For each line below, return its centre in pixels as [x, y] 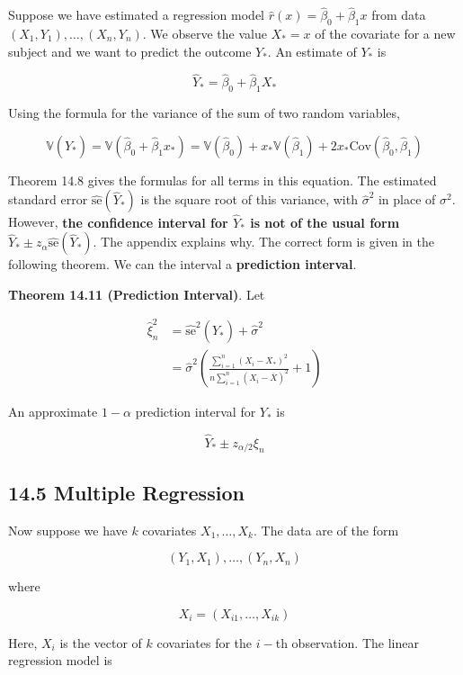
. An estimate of [312, 51]
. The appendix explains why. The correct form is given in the [264, 242]
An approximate [53, 412]
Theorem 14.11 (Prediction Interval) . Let [137, 294]
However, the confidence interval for [118, 222]
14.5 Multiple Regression [126, 492]
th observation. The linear [347, 642]
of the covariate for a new [385, 34]
